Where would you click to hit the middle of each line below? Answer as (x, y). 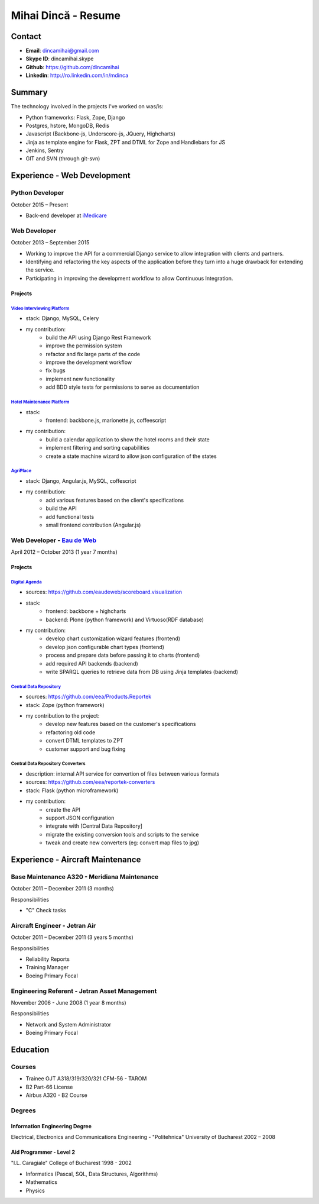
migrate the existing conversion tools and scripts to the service (122, 834)
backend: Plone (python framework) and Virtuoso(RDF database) (125, 619)
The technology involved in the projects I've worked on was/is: (87, 106)
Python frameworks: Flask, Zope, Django (75, 117)
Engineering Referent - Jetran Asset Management (84, 991)
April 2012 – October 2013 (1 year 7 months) (64, 552)
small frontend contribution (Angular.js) (93, 525)
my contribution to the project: (63, 716)
